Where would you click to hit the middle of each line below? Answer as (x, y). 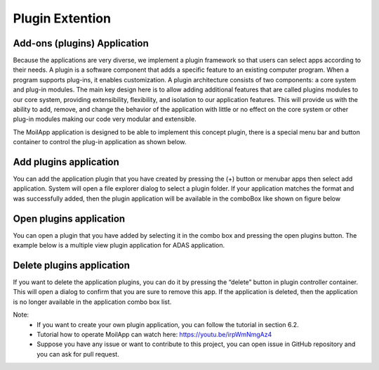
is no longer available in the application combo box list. (92, 302)
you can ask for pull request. (78, 354)
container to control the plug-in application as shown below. (100, 142)
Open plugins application (69, 218)
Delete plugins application (71, 265)
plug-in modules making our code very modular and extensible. (105, 119)
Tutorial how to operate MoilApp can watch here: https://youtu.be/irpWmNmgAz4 (154, 335)
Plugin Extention (62, 18)
